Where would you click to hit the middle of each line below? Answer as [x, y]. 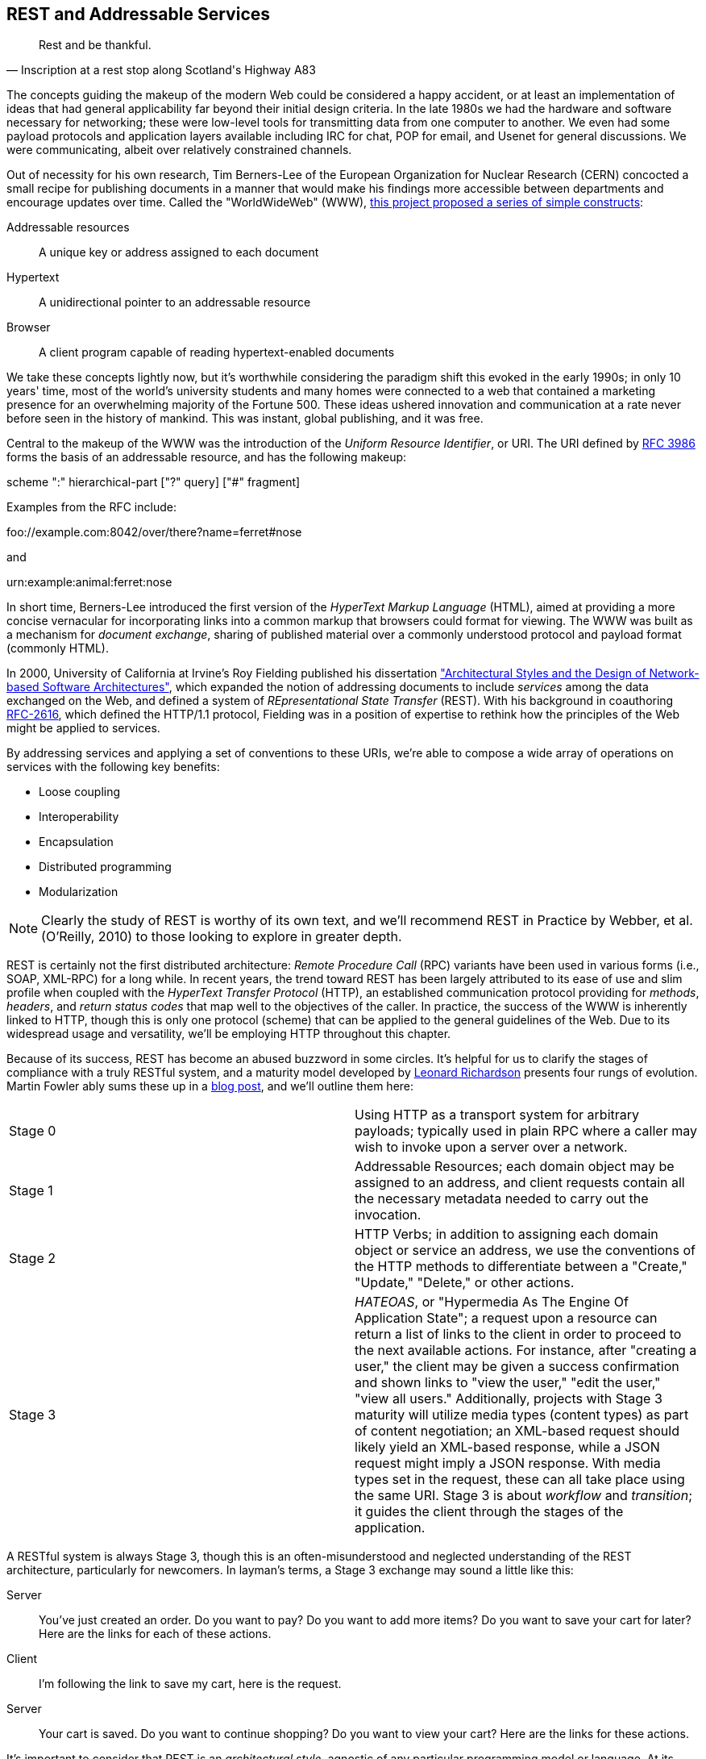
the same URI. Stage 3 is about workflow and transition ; [523, 1496]
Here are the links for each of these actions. [155, 1634]
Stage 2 [32, 1259]
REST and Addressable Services [139, 14]
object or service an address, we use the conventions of [525, 1250]
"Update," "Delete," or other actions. [465, 1283]
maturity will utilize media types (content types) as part [522, 1415]
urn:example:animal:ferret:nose [89, 582]
